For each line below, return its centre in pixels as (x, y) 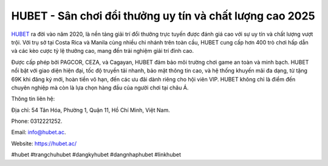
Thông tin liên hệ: (33, 99)
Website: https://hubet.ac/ (44, 144)
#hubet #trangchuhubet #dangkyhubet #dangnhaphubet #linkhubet (96, 154)
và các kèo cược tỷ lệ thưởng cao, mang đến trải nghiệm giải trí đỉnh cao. (103, 51)
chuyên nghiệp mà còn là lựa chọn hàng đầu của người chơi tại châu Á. (100, 88)
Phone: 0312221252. (37, 121)
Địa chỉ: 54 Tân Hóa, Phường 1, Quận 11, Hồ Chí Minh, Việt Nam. (91, 110)
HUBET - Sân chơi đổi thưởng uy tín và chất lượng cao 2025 (163, 16)
